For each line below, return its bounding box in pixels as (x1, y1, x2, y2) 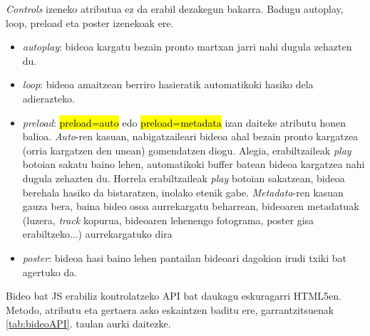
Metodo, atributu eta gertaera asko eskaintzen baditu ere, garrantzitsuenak (6, 302, 334, 317)
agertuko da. (22, 264, 78, 279)
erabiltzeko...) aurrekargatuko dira (22, 226, 173, 241)
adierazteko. (22, 90, 75, 105)
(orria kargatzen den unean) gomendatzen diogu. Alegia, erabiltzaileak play (22, 142, 351, 157)
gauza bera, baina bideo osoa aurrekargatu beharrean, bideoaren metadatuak (22, 199, 359, 214)
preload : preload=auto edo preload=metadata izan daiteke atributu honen (22, 115, 346, 130)
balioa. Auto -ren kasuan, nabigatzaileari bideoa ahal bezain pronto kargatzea (22, 129, 359, 144)
